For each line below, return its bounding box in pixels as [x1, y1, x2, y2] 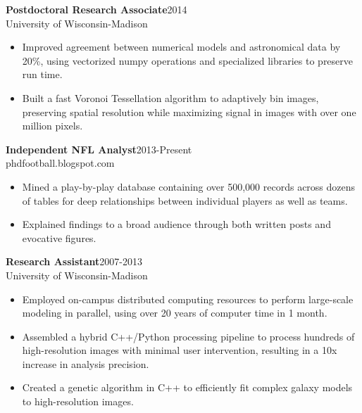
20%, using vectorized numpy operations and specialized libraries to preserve [22, 53, 354, 68]
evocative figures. [22, 230, 96, 245]
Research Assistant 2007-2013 [6, 254, 142, 269]
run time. [22, 67, 63, 82]
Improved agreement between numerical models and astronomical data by [22, 39, 341, 54]
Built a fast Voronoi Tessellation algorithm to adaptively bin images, [22, 90, 319, 105]
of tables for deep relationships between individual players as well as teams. [22, 193, 348, 208]
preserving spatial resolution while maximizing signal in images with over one [22, 104, 356, 119]
